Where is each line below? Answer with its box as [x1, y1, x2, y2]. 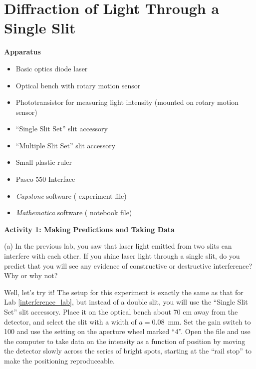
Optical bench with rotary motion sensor [15, 80, 141, 90]
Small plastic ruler [15, 157, 72, 167]
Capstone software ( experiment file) [15, 190, 127, 201]
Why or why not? [4, 270, 58, 281]
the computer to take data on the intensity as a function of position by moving [4, 336, 246, 346]
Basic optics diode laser [15, 63, 88, 73]
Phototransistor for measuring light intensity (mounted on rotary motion [15, 97, 239, 107]
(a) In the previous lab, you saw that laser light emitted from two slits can [4, 241, 232, 251]
